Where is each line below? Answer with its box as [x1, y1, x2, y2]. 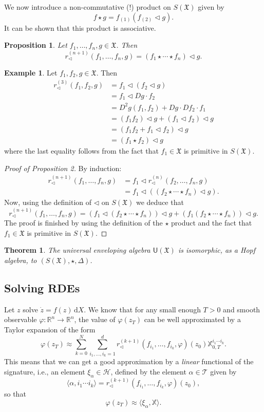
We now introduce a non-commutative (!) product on [4, 2, 171, 12]
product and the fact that [171, 217, 252, 228]
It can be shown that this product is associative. [4, 22, 156, 33]
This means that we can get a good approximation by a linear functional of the [4, 356, 254, 367]
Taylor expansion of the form [4, 324, 96, 335]
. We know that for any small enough [84, 304, 201, 314]
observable [4, 314, 37, 325]
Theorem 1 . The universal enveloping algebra [4, 245, 150, 255]
